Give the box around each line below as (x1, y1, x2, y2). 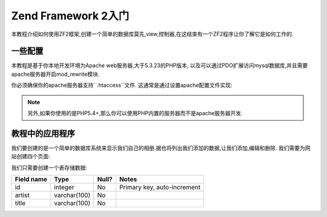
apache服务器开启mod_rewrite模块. (11, 70, 100, 78)
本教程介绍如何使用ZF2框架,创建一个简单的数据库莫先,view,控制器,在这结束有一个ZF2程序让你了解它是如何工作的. (11, 30, 294, 38)
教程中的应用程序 (11, 128, 75, 139)
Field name (15, 175, 48, 184)
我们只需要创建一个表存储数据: (11, 164, 88, 171)
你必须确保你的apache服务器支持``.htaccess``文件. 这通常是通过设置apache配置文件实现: (11, 82, 233, 89)
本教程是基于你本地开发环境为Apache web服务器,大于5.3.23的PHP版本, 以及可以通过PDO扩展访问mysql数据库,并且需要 (11, 62, 308, 69)
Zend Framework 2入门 (11, 9, 130, 22)
